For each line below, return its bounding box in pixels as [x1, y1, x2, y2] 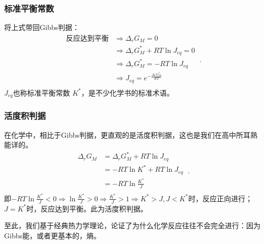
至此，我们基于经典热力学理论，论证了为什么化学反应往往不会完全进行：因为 [4, 220, 260, 231]
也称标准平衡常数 [13, 87, 70, 98]
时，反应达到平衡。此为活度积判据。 [26, 203, 148, 213]
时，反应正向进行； [188, 193, 253, 203]
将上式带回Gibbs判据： [4, 22, 79, 33]
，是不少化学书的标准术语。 [81, 87, 174, 98]
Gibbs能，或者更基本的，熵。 [4, 230, 101, 240]
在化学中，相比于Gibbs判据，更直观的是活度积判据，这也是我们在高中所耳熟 [4, 129, 257, 140]
